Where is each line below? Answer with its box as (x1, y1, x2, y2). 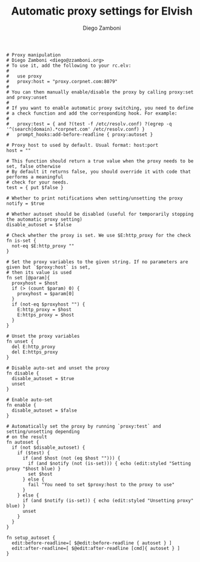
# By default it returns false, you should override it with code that (6, 169, 191, 175)
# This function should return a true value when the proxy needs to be (6, 158, 194, 164)
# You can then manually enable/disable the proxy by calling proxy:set (6, 89, 194, 95)
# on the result (6, 433, 47, 440)
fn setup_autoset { (6, 535, 56, 541)
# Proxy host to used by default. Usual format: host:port (6, 142, 159, 148)
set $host (28, 471, 53, 477)
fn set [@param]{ (6, 275, 50, 281)
